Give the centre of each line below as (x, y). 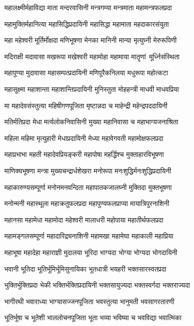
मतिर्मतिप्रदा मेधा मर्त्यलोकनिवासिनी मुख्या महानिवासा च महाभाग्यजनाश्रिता (91, 122)
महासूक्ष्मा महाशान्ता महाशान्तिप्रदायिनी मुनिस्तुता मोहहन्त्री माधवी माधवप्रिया (92, 89)
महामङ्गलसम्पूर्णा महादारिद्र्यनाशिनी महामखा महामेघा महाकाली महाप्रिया (89, 236)
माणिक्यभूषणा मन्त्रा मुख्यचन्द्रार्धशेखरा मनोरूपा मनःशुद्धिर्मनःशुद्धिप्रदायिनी (88, 170)
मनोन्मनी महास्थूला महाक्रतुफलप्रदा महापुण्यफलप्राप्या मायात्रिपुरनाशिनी (87, 203)
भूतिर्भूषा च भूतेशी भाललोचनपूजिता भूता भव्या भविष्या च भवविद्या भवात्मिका (93, 317)
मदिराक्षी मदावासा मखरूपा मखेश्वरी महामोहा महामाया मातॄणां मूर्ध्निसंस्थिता (92, 56)
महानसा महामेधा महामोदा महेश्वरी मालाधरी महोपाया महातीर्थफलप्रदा (84, 219)
